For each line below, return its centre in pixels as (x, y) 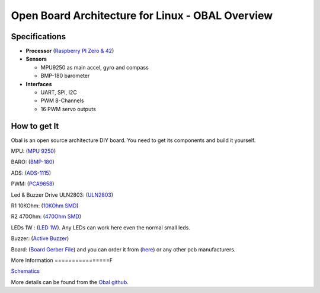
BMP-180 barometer (65, 76)
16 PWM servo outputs (68, 109)
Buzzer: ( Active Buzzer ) (40, 238)
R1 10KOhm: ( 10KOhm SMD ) (45, 206)
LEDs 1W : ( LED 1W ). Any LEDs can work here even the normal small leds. (101, 227)
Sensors (36, 59)
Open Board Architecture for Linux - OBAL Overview (142, 15)
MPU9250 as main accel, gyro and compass (95, 67)
